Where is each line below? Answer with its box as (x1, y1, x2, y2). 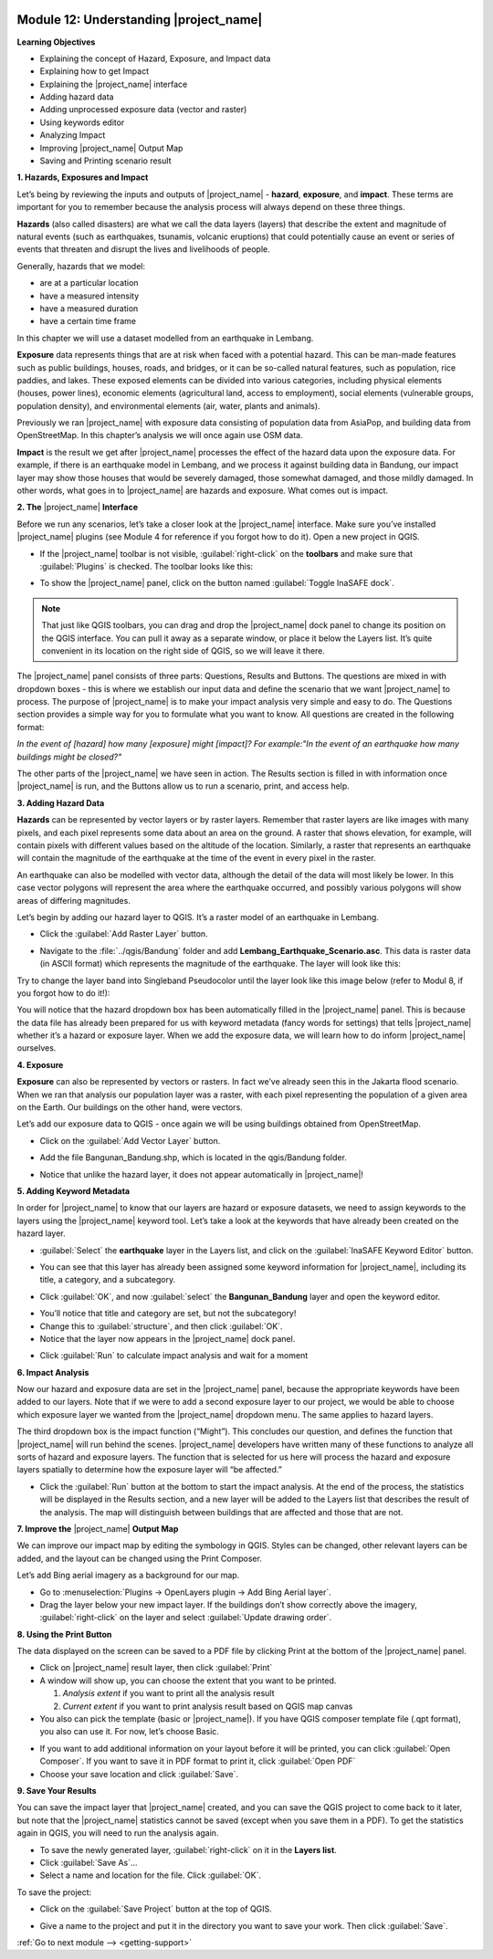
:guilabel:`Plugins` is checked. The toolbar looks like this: (39, 560, 254, 571)
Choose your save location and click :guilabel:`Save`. (39, 1768, 239, 1779)
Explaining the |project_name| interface (39, 79, 188, 89)
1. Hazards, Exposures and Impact (16, 172, 149, 183)
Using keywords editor (39, 117, 125, 128)
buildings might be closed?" (16, 751, 122, 762)
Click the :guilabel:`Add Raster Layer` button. (39, 928, 209, 939)
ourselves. (16, 1042, 57, 1053)
